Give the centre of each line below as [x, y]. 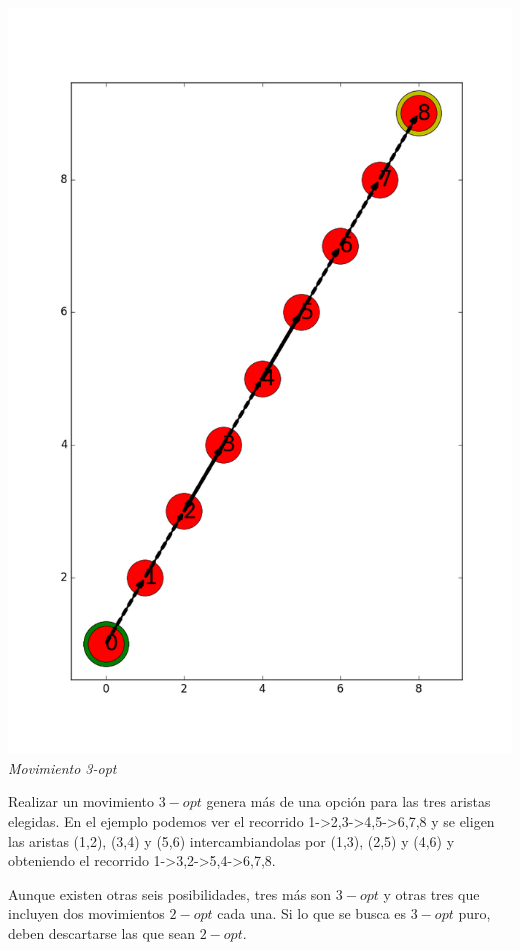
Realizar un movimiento [81, 801]
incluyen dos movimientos [86, 913]
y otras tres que [431, 893]
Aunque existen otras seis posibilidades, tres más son [170, 893]
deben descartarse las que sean [102, 932]
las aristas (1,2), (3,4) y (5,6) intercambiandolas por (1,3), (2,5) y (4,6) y [231, 840]
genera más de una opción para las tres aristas [348, 801]
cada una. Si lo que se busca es [312, 913]
